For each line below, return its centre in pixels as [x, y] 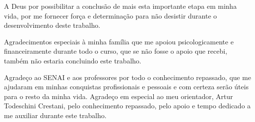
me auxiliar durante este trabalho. [55, 115]
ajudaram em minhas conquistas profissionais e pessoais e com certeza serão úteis [126, 87]
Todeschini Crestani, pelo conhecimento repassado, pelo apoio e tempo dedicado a [127, 106]
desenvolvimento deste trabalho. [52, 25]
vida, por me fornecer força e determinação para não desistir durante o [111, 15]
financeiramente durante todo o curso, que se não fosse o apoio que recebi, [116, 51]
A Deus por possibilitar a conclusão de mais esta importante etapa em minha [120, 6]
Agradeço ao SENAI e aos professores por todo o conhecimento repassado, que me [127, 77]
